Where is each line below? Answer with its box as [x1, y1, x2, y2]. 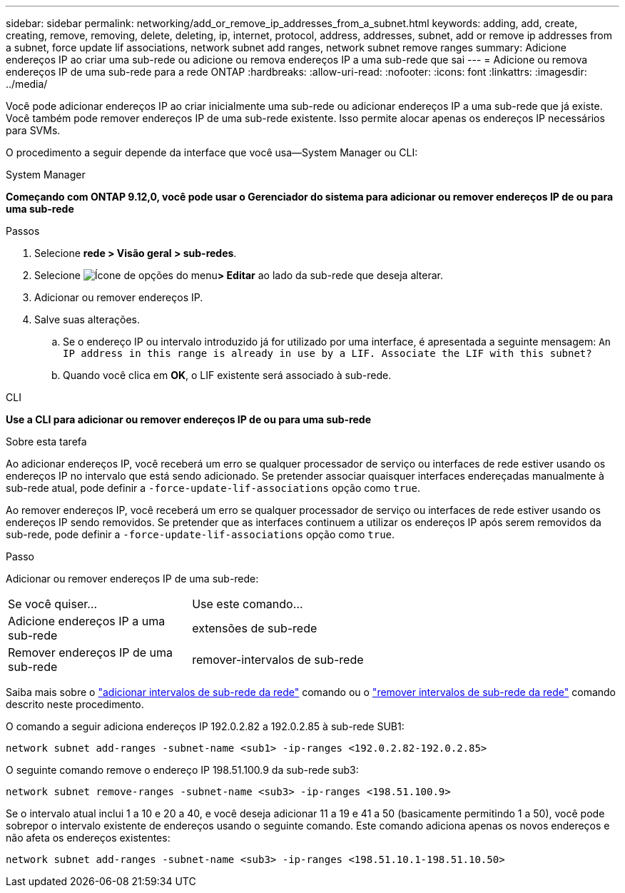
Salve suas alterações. [34, 313, 141, 326]
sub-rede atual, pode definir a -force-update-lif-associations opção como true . [6, 482, 420, 494]
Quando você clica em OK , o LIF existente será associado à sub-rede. [63, 369, 392, 381]
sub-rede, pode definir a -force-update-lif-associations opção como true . [6, 528, 395, 540]
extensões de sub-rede [192, 621, 317, 635]
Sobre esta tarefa [6, 435, 87, 448]
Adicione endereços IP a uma [8, 614, 166, 628]
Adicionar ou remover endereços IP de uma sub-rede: [6, 572, 259, 585]
